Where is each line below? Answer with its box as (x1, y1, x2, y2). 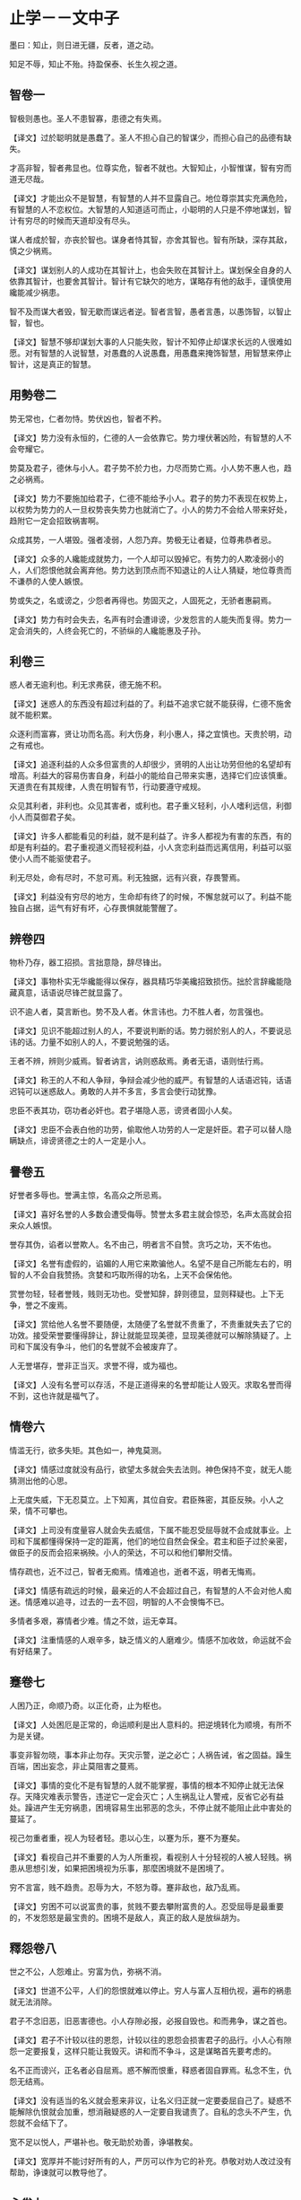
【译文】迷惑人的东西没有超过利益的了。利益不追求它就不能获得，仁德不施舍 (9, 698, 292, 709)
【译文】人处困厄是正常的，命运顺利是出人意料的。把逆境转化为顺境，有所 (9, 1719, 284, 1730)
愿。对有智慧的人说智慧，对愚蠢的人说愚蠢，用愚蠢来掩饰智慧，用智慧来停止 (9, 347, 292, 358)
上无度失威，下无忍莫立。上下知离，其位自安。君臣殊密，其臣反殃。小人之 (9, 1494, 284, 1504)
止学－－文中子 (9, 8, 120, 29)
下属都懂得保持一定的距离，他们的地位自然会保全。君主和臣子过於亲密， (24, 1536, 292, 1547)
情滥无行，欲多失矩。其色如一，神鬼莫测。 (9, 1444, 167, 1455)
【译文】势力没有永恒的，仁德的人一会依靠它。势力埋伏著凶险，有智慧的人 (9, 432, 284, 443)
